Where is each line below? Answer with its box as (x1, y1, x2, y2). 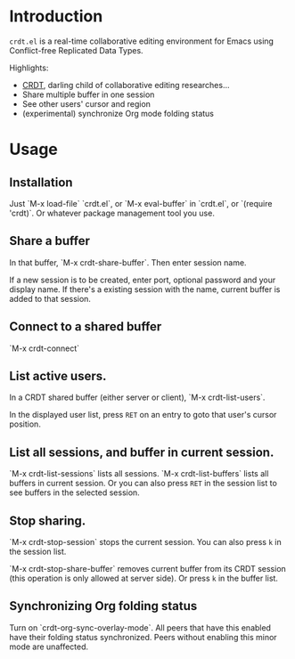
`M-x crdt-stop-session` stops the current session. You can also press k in (9, 537, 283, 547)
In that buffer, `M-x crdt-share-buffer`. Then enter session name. (9, 256, 247, 268)
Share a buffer (9, 233, 91, 248)
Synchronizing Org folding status (9, 598, 198, 614)
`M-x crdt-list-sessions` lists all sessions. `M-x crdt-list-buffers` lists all (9, 468, 269, 479)
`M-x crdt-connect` (9, 343, 80, 354)
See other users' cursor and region (21, 98, 152, 109)
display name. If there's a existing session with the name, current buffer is (9, 283, 281, 295)
